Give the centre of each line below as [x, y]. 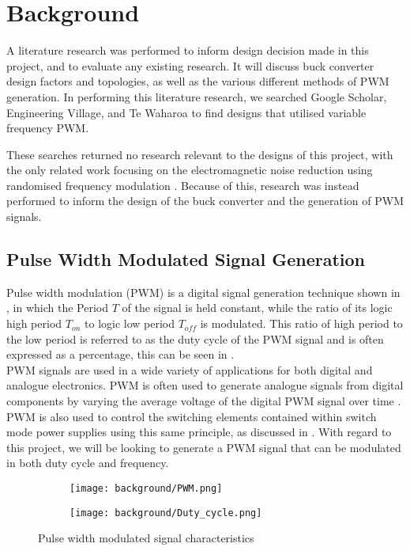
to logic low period [130, 323]
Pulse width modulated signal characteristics [146, 538]
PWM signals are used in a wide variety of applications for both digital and [190, 369]
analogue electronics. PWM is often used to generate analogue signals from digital [205, 385]
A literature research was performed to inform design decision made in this [188, 50]
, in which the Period [57, 308]
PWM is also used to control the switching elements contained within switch [192, 416]
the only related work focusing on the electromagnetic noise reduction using [190, 170]
